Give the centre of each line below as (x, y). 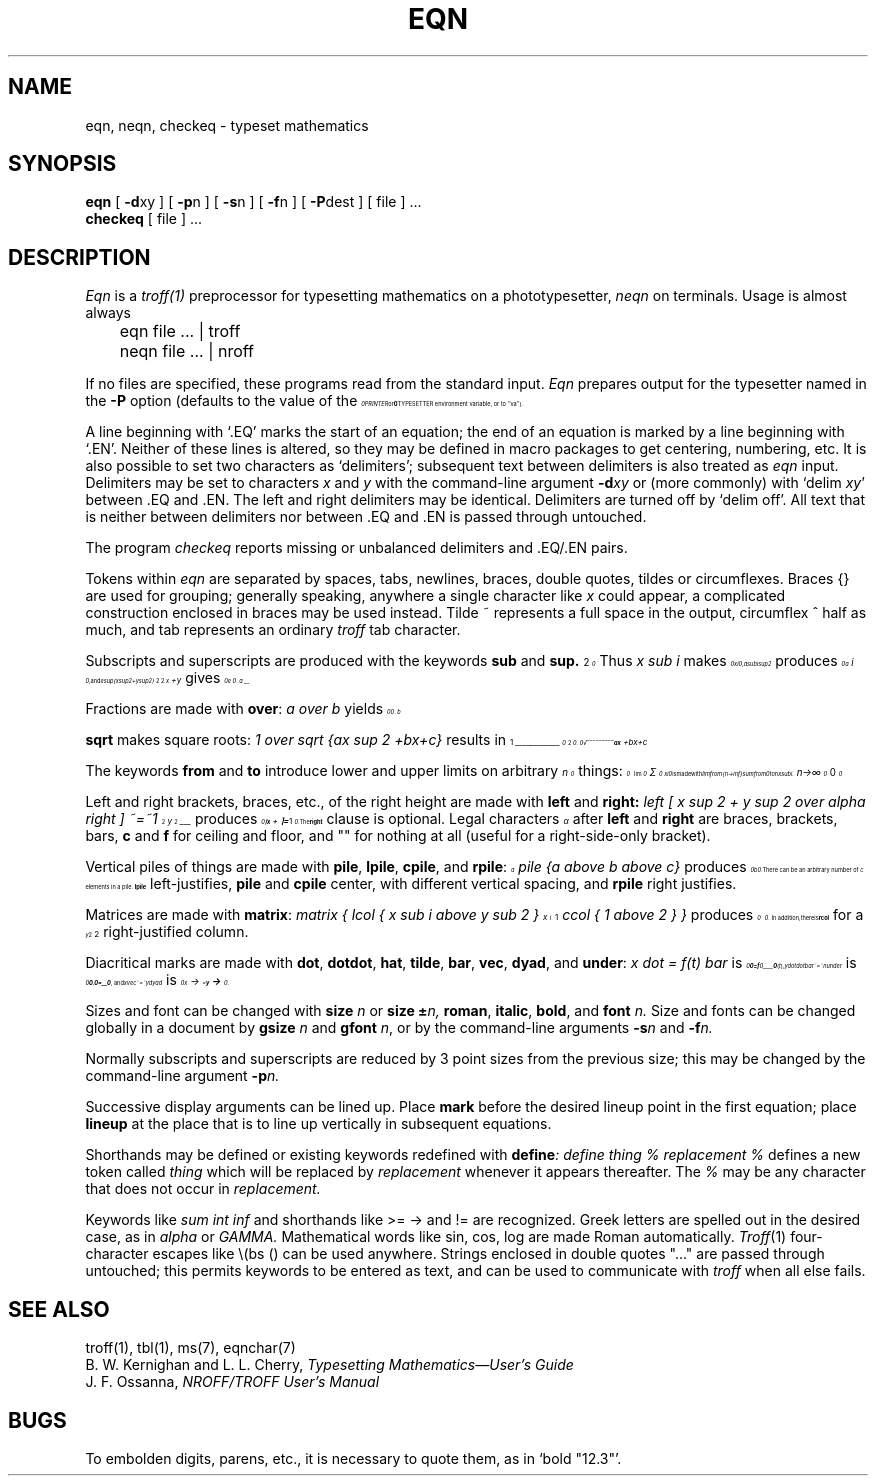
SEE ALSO (59, 1309)
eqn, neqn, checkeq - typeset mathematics (227, 125)
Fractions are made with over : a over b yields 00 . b (243, 709)
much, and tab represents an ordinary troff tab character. (273, 630)
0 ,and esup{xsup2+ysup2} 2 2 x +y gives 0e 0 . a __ (167, 678)
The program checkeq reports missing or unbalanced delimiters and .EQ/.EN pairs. (356, 548)
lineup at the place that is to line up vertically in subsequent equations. (318, 1124)
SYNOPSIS (62, 164)
